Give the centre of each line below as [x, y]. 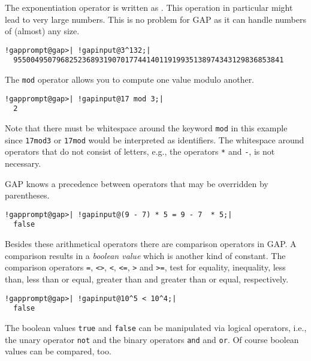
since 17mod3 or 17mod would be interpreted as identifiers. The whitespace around [155, 139]
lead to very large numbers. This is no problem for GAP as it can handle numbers [155, 19]
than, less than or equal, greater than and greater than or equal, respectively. [147, 279]
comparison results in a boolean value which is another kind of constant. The [145, 255]
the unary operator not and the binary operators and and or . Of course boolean [152, 339]
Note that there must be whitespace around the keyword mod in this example [146, 128]
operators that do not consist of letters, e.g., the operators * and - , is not [140, 151]
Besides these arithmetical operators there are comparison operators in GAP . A [151, 244]
